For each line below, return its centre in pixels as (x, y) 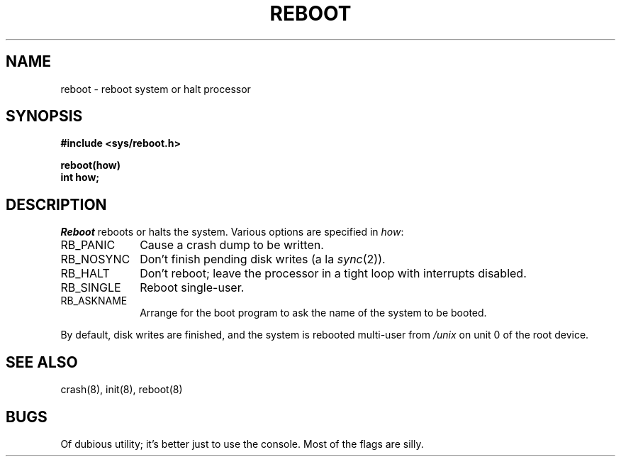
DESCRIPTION (56, 204)
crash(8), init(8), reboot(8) (122, 390)
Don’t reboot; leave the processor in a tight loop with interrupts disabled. (333, 274)
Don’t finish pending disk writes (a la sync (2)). (263, 259)
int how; (80, 177)
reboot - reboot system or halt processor (156, 89)
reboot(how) (91, 165)
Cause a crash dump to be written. (232, 245)
